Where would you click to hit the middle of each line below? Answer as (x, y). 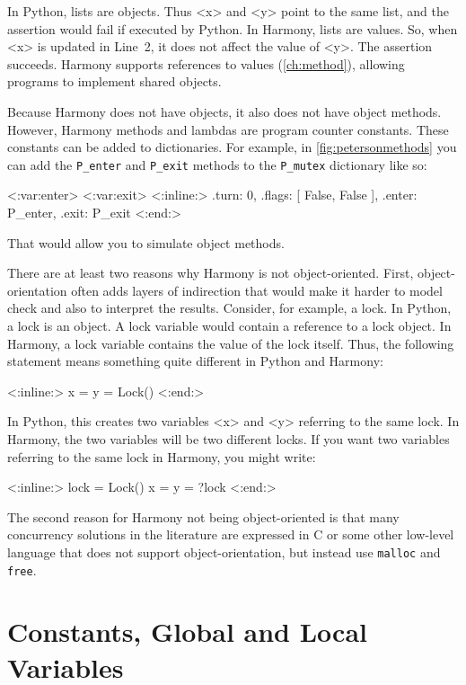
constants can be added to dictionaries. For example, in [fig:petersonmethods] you (232, 147)
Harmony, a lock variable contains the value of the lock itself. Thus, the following (231, 343)
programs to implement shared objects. (114, 81)
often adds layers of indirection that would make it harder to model (257, 290)
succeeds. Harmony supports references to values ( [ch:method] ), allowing (206, 63)
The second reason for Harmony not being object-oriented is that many (203, 516)
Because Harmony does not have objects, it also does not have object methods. (224, 111)
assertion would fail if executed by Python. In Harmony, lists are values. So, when (233, 28)
